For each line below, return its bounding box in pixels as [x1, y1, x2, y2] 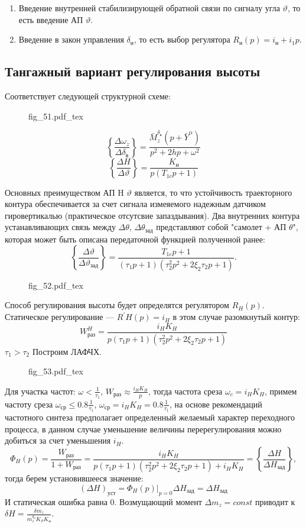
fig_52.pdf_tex [28, 279, 83, 291]
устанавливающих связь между [5, 221, 116, 233]
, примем [264, 384, 297, 397]
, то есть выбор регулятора [134, 33, 230, 46]
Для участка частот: [5, 384, 76, 397]
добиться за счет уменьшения [5, 434, 111, 447]
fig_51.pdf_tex [28, 109, 83, 122]
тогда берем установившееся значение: [5, 472, 144, 484]
